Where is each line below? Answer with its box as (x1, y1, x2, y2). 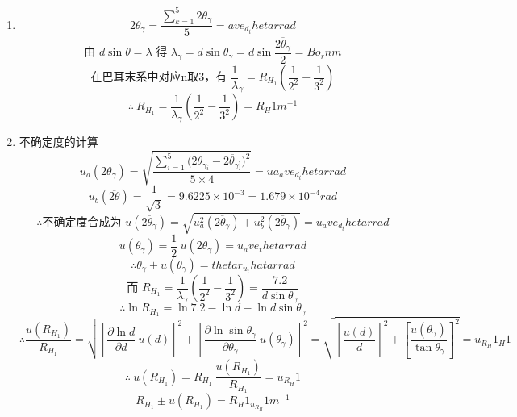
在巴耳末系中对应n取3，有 (90, 72, 227, 84)
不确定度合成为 (42, 216, 122, 228)
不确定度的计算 (19, 132, 98, 149)
